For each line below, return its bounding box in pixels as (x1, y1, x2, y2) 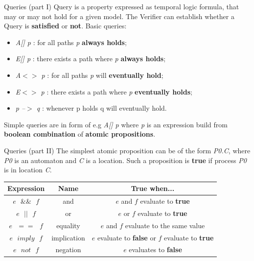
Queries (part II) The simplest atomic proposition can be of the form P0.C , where (4, 145, 251, 155)
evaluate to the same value (125, 220, 205, 230)
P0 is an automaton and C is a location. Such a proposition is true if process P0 (4, 155, 247, 165)
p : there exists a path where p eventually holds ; (41, 86, 192, 96)
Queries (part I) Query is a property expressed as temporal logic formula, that (4, 1, 239, 11)
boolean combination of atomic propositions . (4, 129, 156, 139)
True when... (131, 183, 175, 193)
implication (51, 232, 85, 242)
